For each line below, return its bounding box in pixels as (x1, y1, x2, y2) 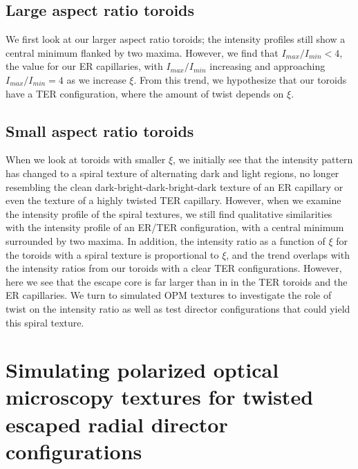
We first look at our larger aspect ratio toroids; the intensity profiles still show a (6, 32, 346, 46)
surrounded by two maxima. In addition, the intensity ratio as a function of (6, 233, 326, 248)
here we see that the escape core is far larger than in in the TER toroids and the (6, 274, 348, 288)
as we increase (66, 72, 126, 86)
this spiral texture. (6, 315, 84, 329)
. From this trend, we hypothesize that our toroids (133, 72, 347, 86)
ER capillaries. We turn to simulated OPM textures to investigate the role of (6, 288, 332, 302)
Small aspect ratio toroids (6, 120, 194, 141)
